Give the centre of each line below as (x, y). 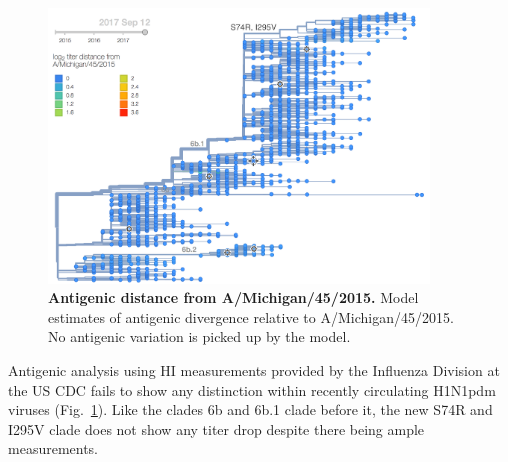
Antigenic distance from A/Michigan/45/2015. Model (233, 297)
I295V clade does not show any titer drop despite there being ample (216, 428)
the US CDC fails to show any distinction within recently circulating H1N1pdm (252, 389)
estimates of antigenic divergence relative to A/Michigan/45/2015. (251, 316)
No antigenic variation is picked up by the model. (199, 336)
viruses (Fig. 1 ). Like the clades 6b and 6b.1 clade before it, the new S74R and (250, 409)
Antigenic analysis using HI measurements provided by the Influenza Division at (254, 370)
